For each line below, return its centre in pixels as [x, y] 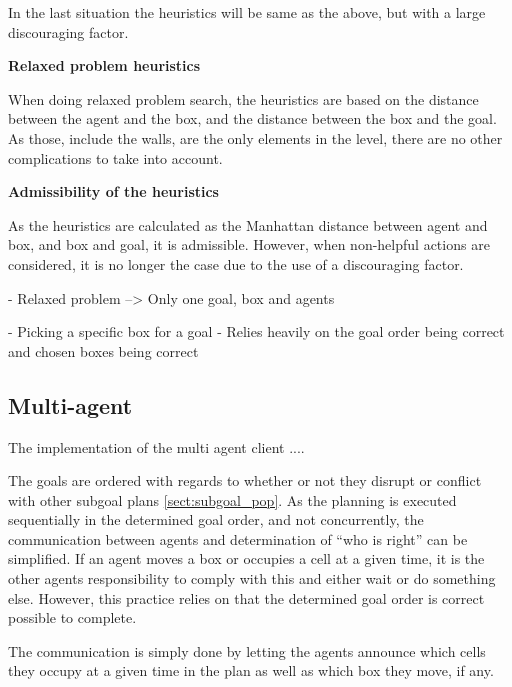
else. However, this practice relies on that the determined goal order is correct [246, 597]
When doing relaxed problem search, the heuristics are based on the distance [243, 98]
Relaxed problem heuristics [104, 65]
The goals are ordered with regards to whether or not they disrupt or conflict [245, 480]
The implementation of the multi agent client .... [156, 446]
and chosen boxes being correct [103, 350]
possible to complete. [72, 617]
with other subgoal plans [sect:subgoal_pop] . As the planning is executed [232, 499]
